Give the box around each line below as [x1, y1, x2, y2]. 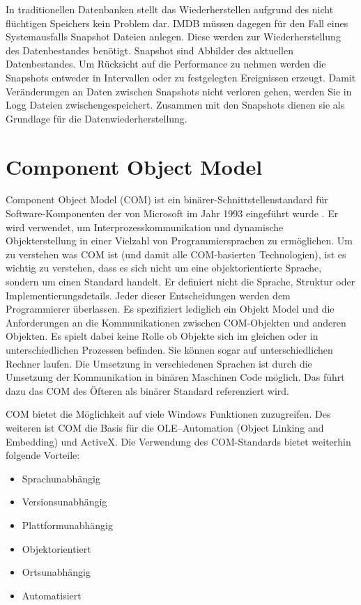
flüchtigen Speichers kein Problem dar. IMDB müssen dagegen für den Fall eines [6, 15, 348, 30]
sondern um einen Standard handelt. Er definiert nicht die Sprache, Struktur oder [6, 274, 355, 289]
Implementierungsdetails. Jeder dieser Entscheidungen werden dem [6, 288, 291, 302]
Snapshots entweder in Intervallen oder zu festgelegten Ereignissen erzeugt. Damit [6, 70, 356, 84]
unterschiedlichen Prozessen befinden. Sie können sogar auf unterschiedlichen [6, 343, 333, 356]
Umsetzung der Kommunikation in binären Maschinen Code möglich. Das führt [6, 370, 345, 384]
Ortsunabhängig [22, 565, 91, 579]
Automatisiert [22, 588, 82, 602]
